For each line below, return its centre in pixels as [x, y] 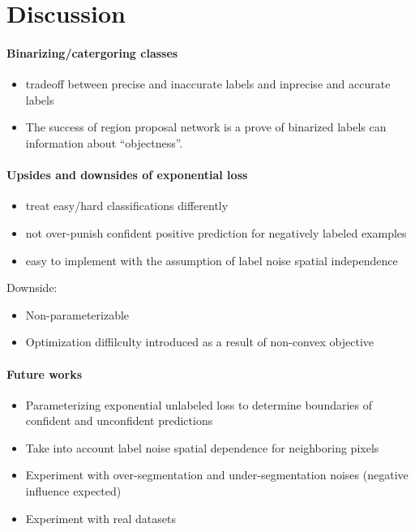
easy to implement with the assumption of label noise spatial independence [212, 260]
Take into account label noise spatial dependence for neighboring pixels [202, 447]
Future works [45, 373]
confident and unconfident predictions [119, 420]
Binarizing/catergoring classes [92, 52]
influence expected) [73, 491]
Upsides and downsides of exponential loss [127, 175]
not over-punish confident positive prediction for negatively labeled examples [216, 232]
